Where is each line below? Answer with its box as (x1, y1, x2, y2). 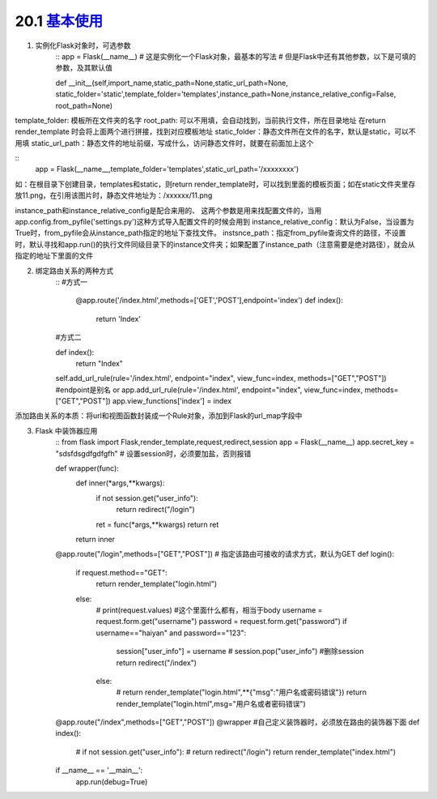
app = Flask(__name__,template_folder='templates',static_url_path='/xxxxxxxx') (35, 164, 299, 174)
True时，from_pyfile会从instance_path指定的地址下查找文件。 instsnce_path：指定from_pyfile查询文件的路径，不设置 (15, 228, 406, 238)
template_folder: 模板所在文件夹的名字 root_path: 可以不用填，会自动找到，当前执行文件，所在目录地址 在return (15, 115, 386, 125)
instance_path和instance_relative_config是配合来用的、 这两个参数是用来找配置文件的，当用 (15, 205, 322, 215)
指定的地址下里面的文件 (15, 251, 93, 261)
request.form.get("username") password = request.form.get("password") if (95, 617, 347, 626)
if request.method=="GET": (75, 567, 168, 577)
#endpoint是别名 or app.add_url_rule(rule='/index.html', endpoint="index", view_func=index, (55, 385, 363, 395)
